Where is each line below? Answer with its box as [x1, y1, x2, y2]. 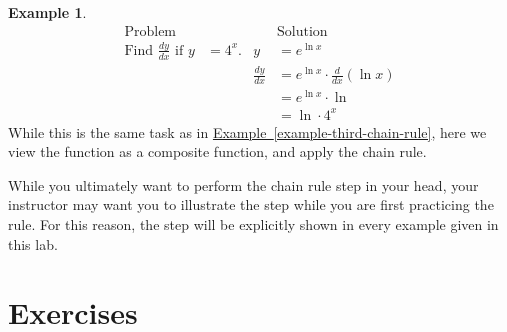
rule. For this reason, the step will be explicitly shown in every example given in [8, 213, 499, 234]
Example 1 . [8, 2, 87, 22]
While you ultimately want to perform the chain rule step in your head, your [8, 174, 479, 195]
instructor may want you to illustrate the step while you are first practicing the [8, 194, 494, 215]
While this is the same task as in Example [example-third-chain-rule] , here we [8, 121, 487, 142]
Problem [124, 24, 177, 39]
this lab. [8, 233, 58, 254]
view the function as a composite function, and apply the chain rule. [8, 141, 427, 162]
